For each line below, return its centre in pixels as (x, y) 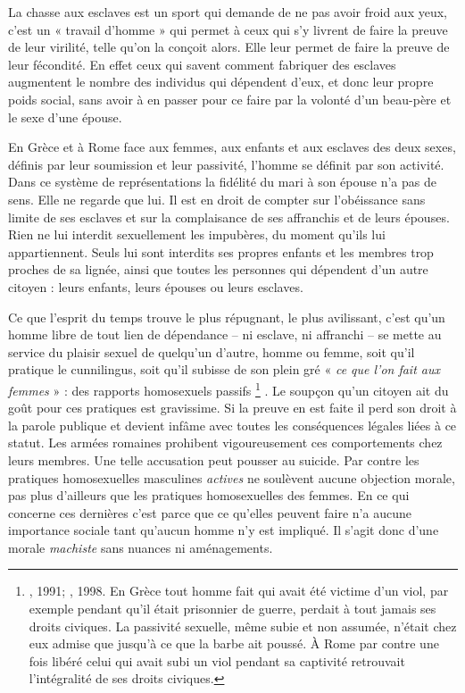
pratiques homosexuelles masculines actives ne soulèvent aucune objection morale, (232, 477)
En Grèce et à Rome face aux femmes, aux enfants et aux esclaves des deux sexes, (232, 147)
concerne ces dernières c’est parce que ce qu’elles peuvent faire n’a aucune (210, 512)
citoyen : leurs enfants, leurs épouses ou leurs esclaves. (156, 286)
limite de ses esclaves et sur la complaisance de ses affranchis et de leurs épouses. (229, 217)
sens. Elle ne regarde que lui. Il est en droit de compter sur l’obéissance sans (217, 199)
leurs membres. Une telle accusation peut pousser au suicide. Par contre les (214, 459)
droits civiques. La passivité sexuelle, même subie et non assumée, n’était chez (243, 626)
